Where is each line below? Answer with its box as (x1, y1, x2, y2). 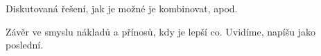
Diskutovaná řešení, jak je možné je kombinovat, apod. (6, 1, 238, 15)
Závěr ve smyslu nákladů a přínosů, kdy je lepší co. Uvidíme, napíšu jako (6, 24, 315, 38)
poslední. (6, 38, 44, 52)
